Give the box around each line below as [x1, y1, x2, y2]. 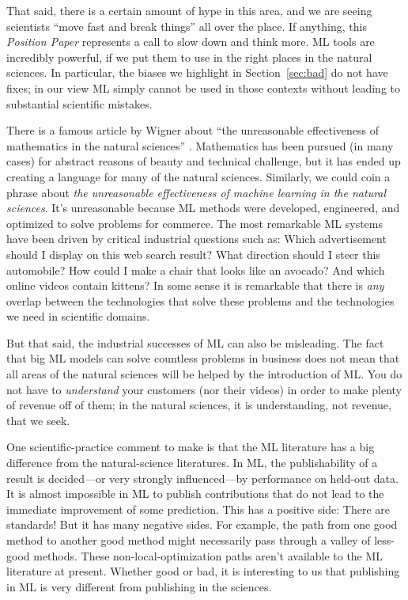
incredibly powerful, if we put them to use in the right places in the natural [6, 48, 372, 65]
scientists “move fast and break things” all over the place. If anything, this [6, 17, 367, 34]
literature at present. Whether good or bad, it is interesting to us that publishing [6, 563, 400, 579]
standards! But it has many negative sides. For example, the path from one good [6, 516, 398, 533]
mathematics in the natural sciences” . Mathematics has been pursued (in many [6, 137, 394, 154]
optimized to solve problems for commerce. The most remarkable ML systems [6, 215, 383, 231]
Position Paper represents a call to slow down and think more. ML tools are [6, 33, 375, 50]
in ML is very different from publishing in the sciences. [6, 578, 272, 594]
